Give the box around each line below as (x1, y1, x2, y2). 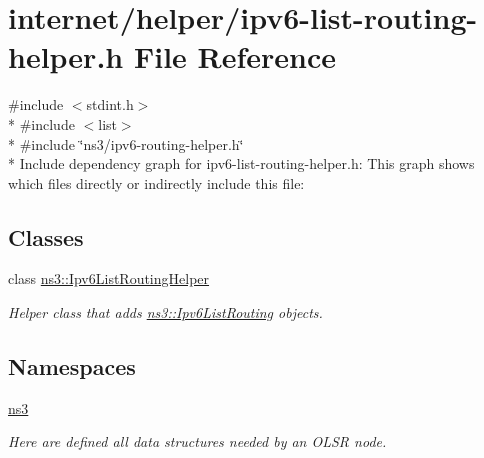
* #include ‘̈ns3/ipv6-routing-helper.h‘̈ (8, 133, 244, 154)
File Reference (133, 36, 337, 77)
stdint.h (86, 94, 134, 115)
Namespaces (8, 351, 136, 382)
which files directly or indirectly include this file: (8, 172, 305, 193)
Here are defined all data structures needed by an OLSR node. (8, 431, 387, 452)
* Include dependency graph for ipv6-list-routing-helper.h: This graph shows (8, 153, 475, 174)
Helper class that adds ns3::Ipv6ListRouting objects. (8, 302, 323, 323)
